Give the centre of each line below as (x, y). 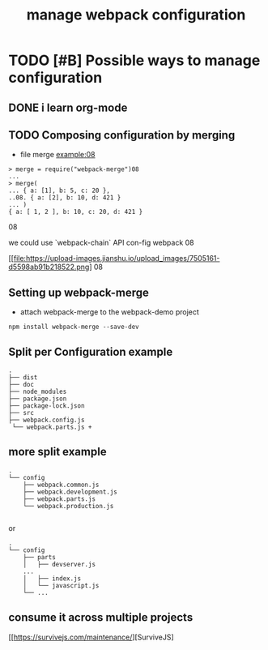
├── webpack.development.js (70, 492)
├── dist (23, 378)
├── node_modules (38, 392)
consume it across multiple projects (101, 618)
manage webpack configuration (136, 15)
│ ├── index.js (52, 578)
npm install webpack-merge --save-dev (74, 327)
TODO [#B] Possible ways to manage (134, 60)
